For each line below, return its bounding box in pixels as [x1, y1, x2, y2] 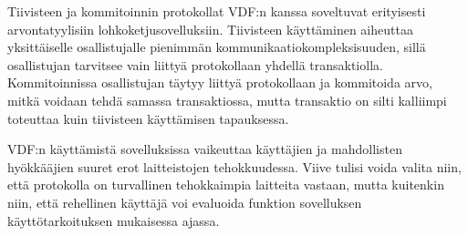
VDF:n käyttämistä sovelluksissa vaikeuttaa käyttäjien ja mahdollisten [7, 139, 402, 159]
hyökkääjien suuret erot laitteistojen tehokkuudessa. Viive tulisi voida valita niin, [7, 157, 462, 176]
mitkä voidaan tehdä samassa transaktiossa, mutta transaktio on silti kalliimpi [7, 90, 447, 109]
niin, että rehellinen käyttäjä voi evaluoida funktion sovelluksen [7, 192, 362, 211]
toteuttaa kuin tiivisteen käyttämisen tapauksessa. [7, 108, 289, 128]
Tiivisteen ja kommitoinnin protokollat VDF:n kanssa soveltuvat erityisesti [7, 2, 426, 20]
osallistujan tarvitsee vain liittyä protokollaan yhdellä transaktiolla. [7, 55, 383, 74]
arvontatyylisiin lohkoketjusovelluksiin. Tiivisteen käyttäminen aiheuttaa [7, 19, 413, 38]
